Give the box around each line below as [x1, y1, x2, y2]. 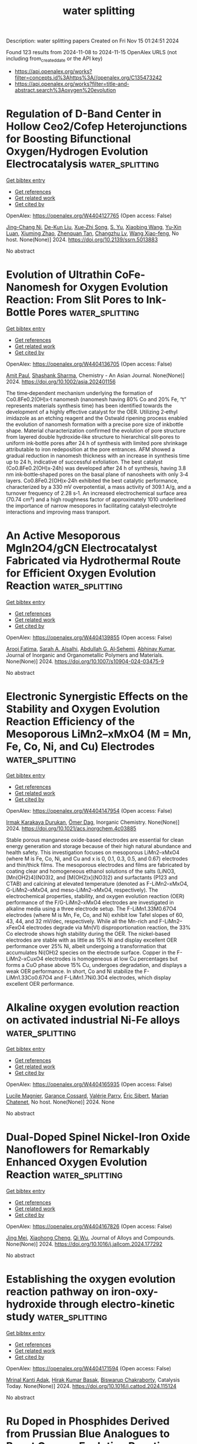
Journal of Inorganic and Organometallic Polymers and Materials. [6, 651, 164, 658]
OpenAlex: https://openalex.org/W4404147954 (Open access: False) [6, 807, 172, 814]
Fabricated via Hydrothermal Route [6, 554, 181, 568]
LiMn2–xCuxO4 [6, 955, 44, 962]
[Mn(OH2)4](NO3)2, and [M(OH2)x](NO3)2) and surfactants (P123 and [6, 873, 178, 881]
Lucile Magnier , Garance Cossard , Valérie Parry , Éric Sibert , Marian [6, 1092, 169, 1099]
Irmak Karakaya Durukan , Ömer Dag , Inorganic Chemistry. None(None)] [6, 819, 180, 826]
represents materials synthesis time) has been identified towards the [6, 402, 172, 409]
